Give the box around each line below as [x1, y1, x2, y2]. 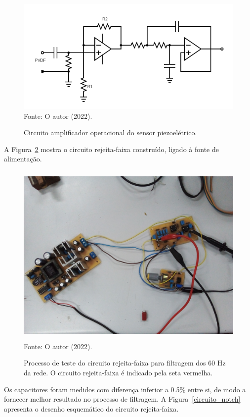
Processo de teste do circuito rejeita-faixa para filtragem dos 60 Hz [24, 358, 226, 368]
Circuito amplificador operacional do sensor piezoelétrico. [24, 127, 197, 138]
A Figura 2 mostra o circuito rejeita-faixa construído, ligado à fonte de [4, 144, 219, 154]
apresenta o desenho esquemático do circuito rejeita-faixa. [4, 403, 179, 414]
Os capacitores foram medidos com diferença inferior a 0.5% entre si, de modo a [4, 384, 246, 394]
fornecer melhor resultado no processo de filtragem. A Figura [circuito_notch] [4, 394, 241, 404]
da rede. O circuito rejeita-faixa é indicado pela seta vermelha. [24, 367, 213, 377]
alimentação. [4, 154, 42, 164]
